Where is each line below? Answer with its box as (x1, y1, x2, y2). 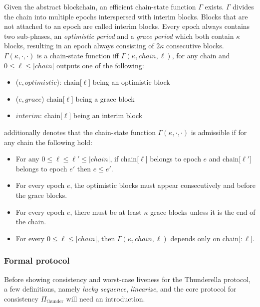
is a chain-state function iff (37, 50, 119, 60)
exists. (205, 1, 224, 11)
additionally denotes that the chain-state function (4, 127, 156, 137)
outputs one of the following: (56, 60, 144, 70)
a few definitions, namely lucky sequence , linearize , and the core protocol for (4, 284, 237, 294)
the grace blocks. (15, 189, 67, 200)
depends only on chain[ (170, 233, 241, 243)
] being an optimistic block (88, 77, 170, 87)
